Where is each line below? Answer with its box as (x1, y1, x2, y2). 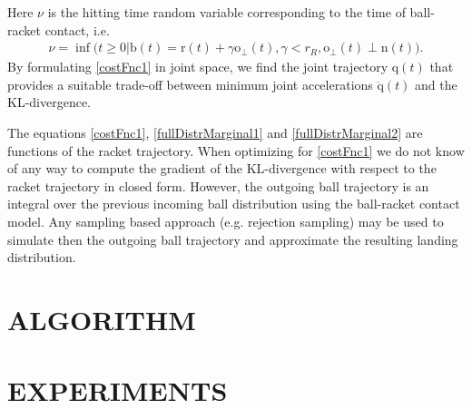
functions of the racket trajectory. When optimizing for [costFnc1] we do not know (7, 141, 465, 160)
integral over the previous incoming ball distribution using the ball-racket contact (7, 194, 460, 213)
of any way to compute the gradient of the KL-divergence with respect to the (7, 159, 437, 178)
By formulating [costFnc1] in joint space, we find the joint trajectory (7, 57, 388, 76)
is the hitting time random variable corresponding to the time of (47, 3, 406, 21)
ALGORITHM (7, 300, 196, 337)
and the (415, 74, 457, 93)
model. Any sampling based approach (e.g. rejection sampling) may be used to (7, 211, 444, 230)
